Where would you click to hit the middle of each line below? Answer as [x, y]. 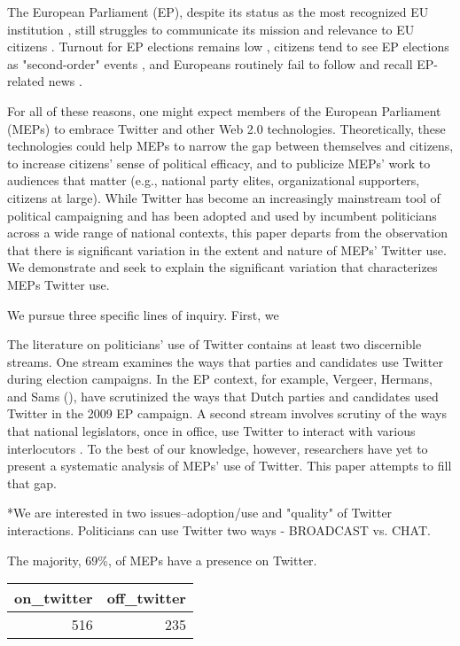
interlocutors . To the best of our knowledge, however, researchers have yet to [218, 448]
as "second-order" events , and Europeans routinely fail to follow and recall [210, 63]
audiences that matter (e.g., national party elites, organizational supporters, [214, 180]
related [26, 81]
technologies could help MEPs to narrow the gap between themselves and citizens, [230, 146]
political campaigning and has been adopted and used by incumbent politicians [222, 215]
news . [65, 81]
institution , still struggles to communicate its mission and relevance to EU [211, 29]
